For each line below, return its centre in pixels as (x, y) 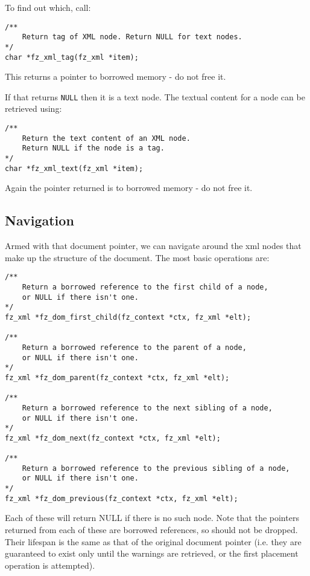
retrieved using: (33, 108)
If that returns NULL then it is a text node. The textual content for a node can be (155, 96)
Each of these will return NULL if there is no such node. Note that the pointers (152, 518)
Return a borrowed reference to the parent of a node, (134, 347)
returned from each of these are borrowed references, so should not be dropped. (151, 530)
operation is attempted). (50, 565)
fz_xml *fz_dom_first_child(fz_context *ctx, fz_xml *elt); (128, 317)
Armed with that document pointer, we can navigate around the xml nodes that (153, 246)
